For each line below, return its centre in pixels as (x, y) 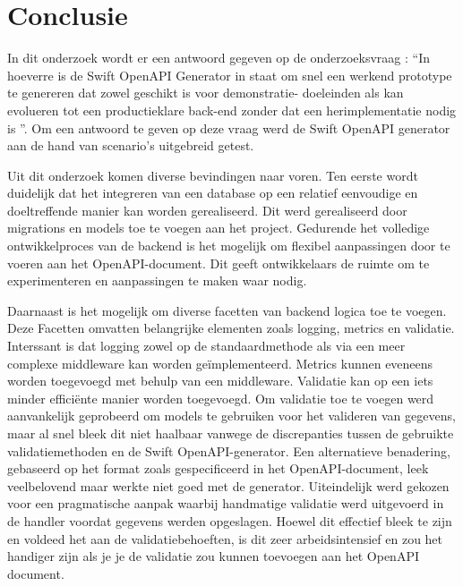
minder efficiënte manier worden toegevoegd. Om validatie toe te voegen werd (221, 398)
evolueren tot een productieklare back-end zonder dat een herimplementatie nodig (232, 110)
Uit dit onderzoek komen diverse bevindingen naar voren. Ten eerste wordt (213, 175)
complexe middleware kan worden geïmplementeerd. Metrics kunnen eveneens (220, 363)
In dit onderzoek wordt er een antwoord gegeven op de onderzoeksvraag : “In (219, 58)
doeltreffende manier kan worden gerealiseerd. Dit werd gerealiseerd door (207, 210)
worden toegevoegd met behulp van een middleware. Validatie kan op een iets (220, 381)
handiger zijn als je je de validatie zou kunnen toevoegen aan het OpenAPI (213, 556)
